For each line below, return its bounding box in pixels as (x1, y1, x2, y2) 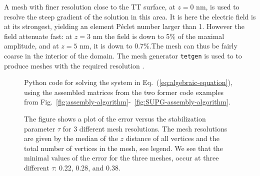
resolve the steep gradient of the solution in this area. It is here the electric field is (4, 11, 256, 21)
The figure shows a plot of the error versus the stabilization (24, 113, 206, 123)
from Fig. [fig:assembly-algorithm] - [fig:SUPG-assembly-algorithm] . (24, 96, 230, 107)
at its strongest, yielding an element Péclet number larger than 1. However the (4, 21, 244, 31)
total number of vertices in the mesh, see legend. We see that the (24, 142, 223, 153)
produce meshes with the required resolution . (4, 60, 144, 70)
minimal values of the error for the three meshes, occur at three (24, 152, 219, 163)
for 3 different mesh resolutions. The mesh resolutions (62, 123, 227, 133)
